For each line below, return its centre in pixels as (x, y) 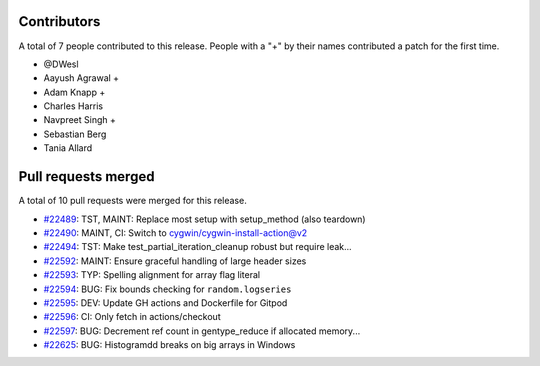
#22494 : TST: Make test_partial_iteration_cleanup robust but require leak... (197, 247)
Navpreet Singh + (80, 120)
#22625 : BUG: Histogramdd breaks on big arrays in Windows (169, 345)
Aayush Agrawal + (81, 78)
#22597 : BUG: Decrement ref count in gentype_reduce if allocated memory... (202, 331)
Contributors (59, 21)
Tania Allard (68, 148)
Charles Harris (73, 106)
